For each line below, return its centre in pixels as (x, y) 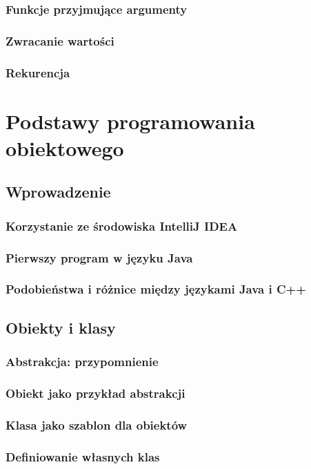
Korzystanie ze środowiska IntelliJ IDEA (122, 226)
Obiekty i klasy (61, 327)
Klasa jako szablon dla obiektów (97, 424)
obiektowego (65, 147)
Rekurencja (38, 72)
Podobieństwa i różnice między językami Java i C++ (156, 289)
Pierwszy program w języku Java (99, 257)
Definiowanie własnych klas (83, 456)
